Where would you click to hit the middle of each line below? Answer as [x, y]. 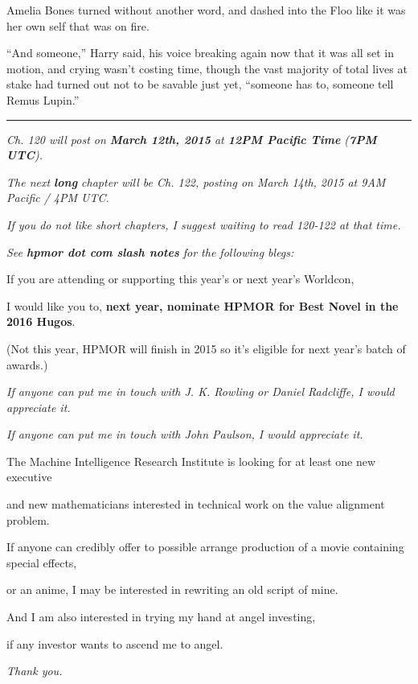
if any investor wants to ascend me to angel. [115, 643]
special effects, [42, 562]
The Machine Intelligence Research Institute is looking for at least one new [191, 461]
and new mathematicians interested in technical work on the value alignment [196, 504]
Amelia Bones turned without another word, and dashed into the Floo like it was [206, 10]
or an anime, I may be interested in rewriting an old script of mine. [172, 589]
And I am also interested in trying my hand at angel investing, [161, 617]
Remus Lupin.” [43, 99]
